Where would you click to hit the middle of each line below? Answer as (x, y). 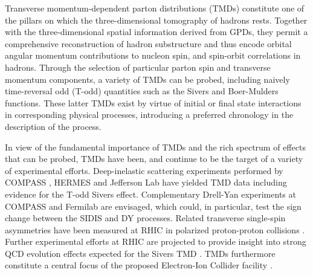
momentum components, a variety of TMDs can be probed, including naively (147, 79)
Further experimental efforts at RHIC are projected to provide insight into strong (156, 241)
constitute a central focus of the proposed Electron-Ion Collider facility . (139, 265)
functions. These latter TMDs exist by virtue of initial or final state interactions (153, 102)
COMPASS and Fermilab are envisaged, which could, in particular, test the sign (153, 206)
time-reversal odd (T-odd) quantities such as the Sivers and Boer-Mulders (142, 91)
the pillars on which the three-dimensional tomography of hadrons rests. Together (156, 20)
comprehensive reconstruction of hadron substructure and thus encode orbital (148, 43)
